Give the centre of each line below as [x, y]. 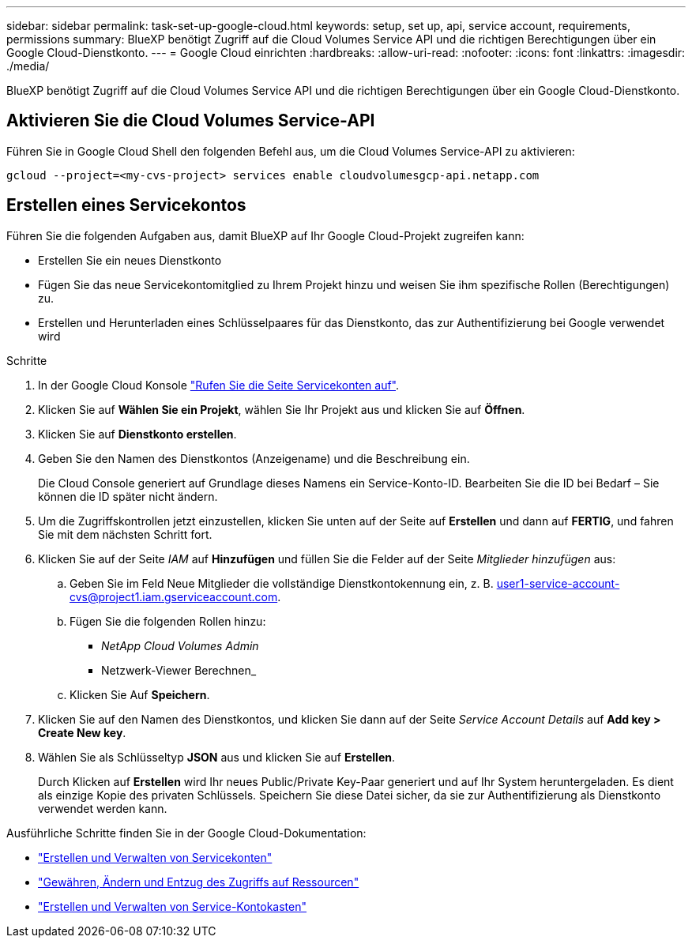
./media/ [28, 66]
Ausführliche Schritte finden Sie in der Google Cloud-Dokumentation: [186, 833]
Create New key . [82, 732]
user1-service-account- [558, 583]
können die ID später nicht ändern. [128, 496]
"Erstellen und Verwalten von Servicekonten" [155, 857]
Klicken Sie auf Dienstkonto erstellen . [137, 434]
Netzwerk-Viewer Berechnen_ [179, 670]
